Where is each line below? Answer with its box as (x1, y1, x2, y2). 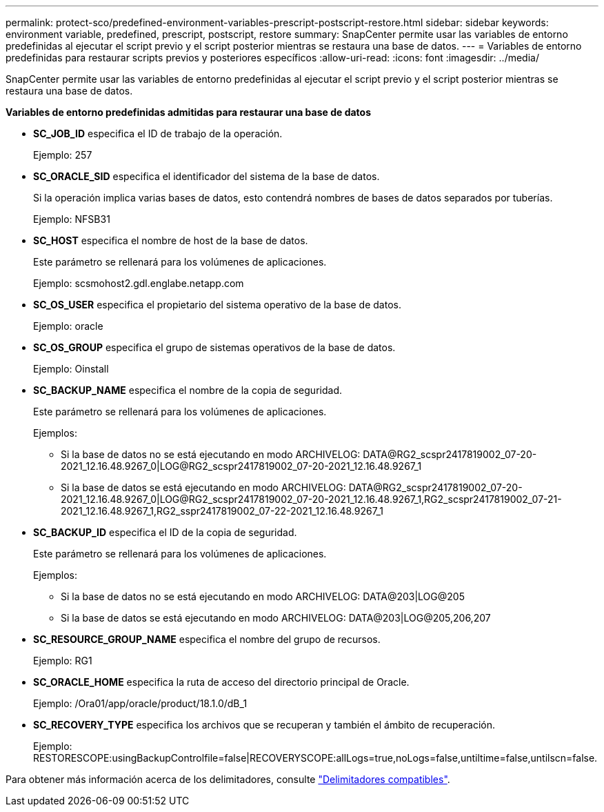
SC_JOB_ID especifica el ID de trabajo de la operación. (33, 128, 283, 139)
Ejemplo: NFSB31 (33, 213, 110, 225)
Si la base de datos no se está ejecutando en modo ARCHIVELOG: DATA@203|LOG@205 (61, 591, 465, 602)
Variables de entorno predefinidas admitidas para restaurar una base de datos (6, 106, 372, 118)
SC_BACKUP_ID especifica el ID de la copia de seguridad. (33, 526, 297, 538)
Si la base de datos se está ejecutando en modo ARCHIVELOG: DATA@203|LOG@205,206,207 (61, 612, 491, 624)
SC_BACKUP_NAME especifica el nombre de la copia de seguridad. (33, 384, 342, 396)
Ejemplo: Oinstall (33, 363, 109, 375)
